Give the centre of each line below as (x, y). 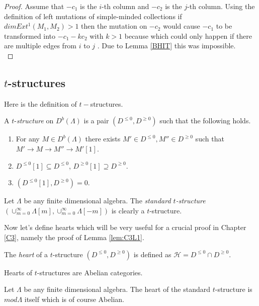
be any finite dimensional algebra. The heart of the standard (117, 289)
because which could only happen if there (188, 35)
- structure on (34, 121)
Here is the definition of (40, 103)
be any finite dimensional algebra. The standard (97, 201)
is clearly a (128, 210)
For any (28, 139)
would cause (182, 26)
